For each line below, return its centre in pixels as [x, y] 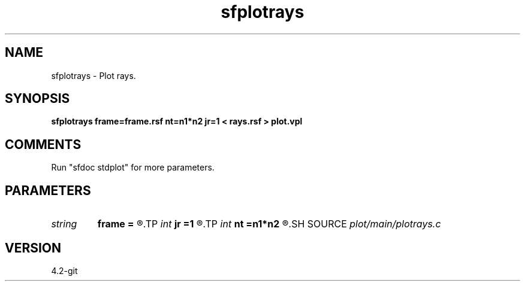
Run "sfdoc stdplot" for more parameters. [133, 168]
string [64, 224]
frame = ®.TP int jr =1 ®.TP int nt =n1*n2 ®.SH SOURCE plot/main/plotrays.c [269, 224]
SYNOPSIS [37, 99]
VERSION [33, 248]
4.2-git [64, 270]
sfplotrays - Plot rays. [93, 75]
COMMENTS [43, 144]
